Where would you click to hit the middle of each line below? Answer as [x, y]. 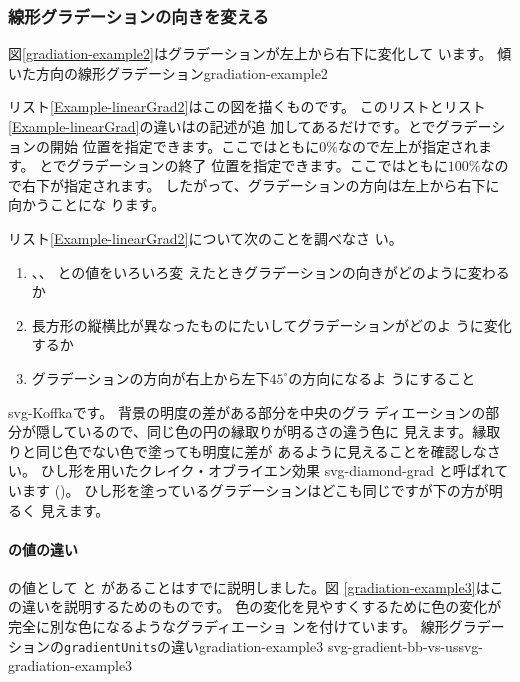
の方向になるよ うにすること [382, 377]
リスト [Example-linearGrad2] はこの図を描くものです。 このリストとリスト [247, 106]
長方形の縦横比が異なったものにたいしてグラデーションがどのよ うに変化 [271, 324]
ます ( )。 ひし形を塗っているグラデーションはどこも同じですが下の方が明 [262, 489]
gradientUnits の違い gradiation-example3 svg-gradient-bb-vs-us [261, 645]
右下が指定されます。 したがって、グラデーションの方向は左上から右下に [260, 184]
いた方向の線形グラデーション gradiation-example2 [168, 72]
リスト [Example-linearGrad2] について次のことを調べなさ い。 [205, 237]
